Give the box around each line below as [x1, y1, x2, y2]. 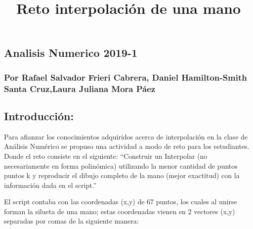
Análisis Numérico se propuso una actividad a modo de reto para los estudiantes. [4, 141, 250, 151]
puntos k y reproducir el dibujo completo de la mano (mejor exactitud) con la [4, 170, 240, 181]
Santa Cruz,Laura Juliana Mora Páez [4, 82, 156, 94]
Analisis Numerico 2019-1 [4, 45, 138, 60]
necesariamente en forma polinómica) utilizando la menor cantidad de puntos [4, 160, 238, 171]
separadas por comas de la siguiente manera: [4, 216, 139, 226]
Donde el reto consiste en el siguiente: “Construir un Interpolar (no [4, 150, 208, 161]
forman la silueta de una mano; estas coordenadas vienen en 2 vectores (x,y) [4, 206, 235, 216]
